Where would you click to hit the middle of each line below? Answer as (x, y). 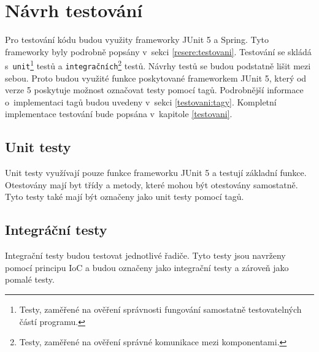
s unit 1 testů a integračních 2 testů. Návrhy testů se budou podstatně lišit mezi (158, 65)
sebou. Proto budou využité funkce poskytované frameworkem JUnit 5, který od (156, 78)
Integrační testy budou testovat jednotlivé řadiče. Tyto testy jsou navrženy (145, 255)
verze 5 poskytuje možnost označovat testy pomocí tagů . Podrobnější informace (154, 90)
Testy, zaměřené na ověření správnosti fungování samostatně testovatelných (160, 309)
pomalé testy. (30, 279)
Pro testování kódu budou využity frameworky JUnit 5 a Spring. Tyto (137, 40)
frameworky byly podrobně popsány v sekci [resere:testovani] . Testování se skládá (158, 51)
